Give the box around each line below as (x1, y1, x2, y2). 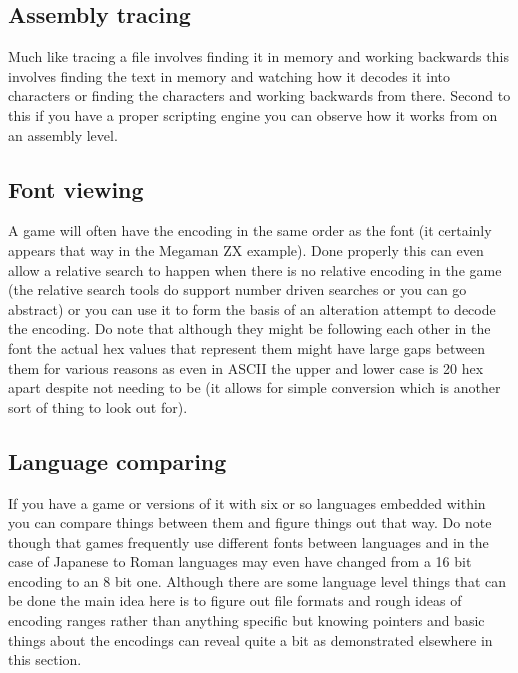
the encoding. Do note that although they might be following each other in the (8, 318, 491, 339)
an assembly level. (8, 124, 118, 145)
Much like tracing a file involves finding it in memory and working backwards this (8, 46, 509, 67)
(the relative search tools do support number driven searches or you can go (8, 279, 467, 300)
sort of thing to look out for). (8, 396, 188, 417)
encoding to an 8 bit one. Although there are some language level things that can (8, 570, 507, 591)
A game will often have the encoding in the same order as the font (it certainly (8, 220, 492, 241)
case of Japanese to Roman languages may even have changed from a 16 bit (8, 551, 472, 572)
